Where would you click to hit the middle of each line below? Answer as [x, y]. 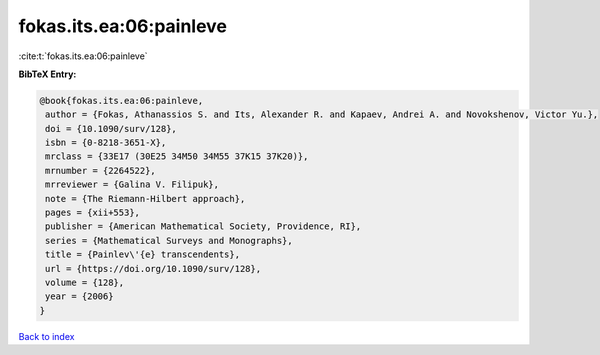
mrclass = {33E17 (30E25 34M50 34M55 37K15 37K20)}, [177, 156]
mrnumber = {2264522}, [101, 170]
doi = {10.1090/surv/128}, [111, 128]
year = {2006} [79, 296]
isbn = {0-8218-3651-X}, [106, 143]
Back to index [46, 336]
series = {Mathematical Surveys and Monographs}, [169, 240]
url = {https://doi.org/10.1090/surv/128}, [153, 268]
